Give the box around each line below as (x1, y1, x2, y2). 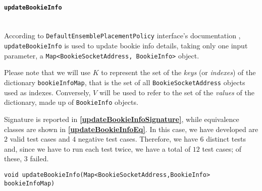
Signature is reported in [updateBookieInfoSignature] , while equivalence (4, 113, 239, 124)
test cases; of (202, 143, 242, 154)
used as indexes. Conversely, (4, 87, 91, 97)
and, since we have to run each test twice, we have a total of (4, 143, 191, 154)
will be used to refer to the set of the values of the (99, 87, 254, 97)
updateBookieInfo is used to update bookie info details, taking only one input (4, 40, 248, 51)
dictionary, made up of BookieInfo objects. (4, 97, 138, 107)
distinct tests (206, 134, 246, 144)
